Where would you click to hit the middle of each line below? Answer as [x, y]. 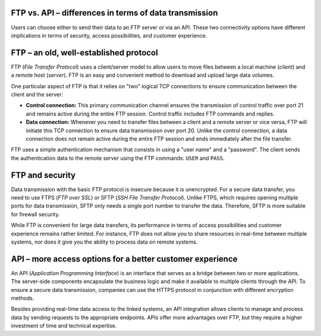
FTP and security [43, 175]
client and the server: [37, 94]
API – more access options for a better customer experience [124, 259]
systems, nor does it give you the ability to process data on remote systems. [104, 242]
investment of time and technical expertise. [64, 326]
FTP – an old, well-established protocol [84, 53]
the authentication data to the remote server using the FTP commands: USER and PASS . [118, 158]
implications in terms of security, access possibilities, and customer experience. [109, 35]
